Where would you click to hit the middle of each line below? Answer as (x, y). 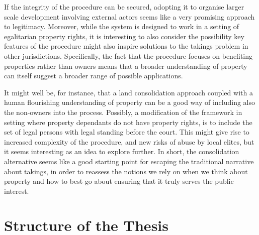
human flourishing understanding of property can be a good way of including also (130, 102)
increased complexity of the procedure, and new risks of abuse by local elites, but (129, 141)
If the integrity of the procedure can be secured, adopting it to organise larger (124, 7)
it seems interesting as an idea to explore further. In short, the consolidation (122, 151)
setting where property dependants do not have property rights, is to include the (128, 122)
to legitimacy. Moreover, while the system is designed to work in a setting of (122, 26)
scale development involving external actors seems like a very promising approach (129, 16)
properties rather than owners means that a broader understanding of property (126, 66)
